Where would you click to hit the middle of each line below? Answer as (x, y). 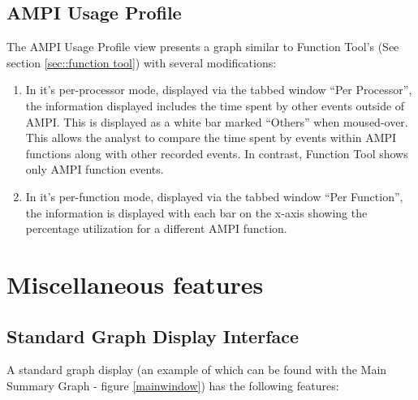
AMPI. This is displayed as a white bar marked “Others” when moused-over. (217, 121)
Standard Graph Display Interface (153, 335)
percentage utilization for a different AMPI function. (156, 228)
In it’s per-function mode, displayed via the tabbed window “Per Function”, (214, 196)
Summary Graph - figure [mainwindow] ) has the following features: (173, 385)
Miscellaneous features (135, 284)
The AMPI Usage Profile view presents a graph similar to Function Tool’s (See (203, 47)
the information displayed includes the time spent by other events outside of (215, 105)
